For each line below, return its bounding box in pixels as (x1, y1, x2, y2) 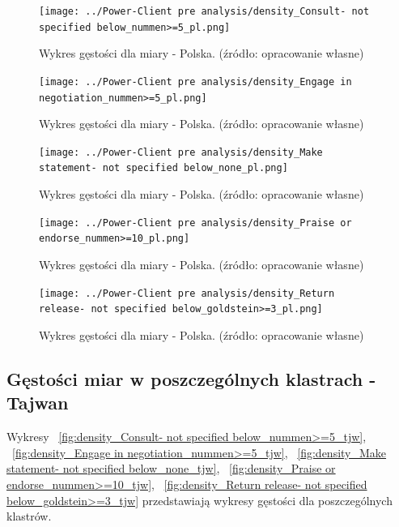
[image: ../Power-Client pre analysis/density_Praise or (39, 216, 352, 229)
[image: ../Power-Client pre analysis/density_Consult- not (39, 6, 370, 17)
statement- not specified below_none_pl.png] (39, 162, 288, 174)
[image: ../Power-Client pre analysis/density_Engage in (39, 75, 352, 88)
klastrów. (6, 508, 52, 525)
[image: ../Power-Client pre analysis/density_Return (39, 287, 335, 299)
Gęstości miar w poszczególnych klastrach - (6, 366, 376, 391)
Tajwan (6, 390, 69, 415)
